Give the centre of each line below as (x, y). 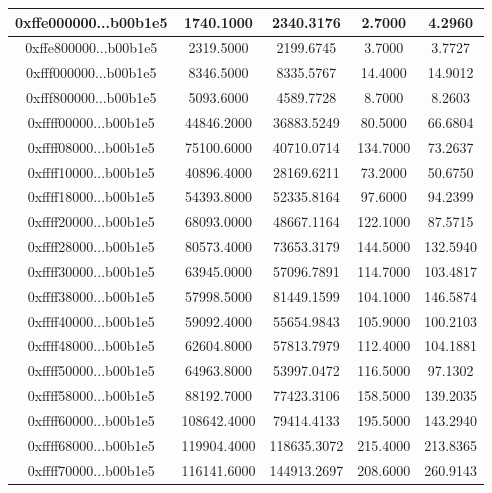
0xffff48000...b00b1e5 (91, 345)
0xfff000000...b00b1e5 (91, 72)
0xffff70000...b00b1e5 (91, 469)
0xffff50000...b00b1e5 (91, 370)
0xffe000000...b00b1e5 (91, 21)
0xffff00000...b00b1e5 (91, 121)
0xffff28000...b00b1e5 (91, 246)
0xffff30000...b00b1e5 (91, 270)
